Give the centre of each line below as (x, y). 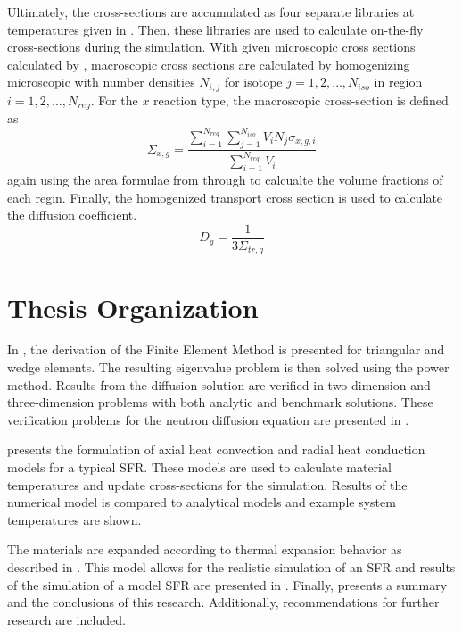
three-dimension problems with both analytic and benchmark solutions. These (220, 402)
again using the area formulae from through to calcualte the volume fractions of (225, 180)
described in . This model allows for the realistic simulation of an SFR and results (231, 566)
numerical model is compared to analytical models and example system (202, 502)
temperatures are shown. (74, 519)
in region (398, 82)
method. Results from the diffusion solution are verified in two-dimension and (219, 384)
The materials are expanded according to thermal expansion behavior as (205, 549)
